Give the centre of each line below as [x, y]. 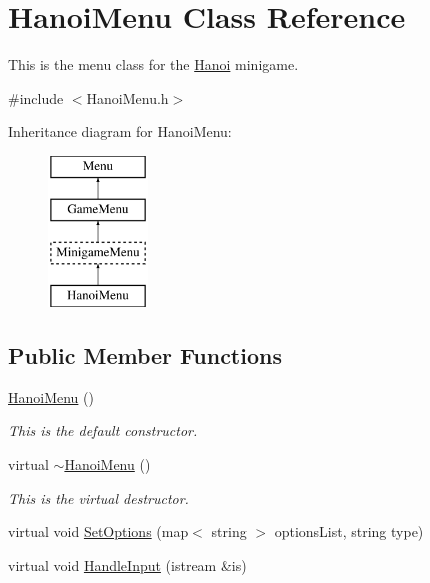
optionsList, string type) [349, 531]
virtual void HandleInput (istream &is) [127, 564]
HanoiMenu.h [127, 97]
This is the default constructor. [103, 430]
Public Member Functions [145, 355]
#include [36, 97]
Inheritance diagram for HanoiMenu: [120, 131]
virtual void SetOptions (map [98, 531]
